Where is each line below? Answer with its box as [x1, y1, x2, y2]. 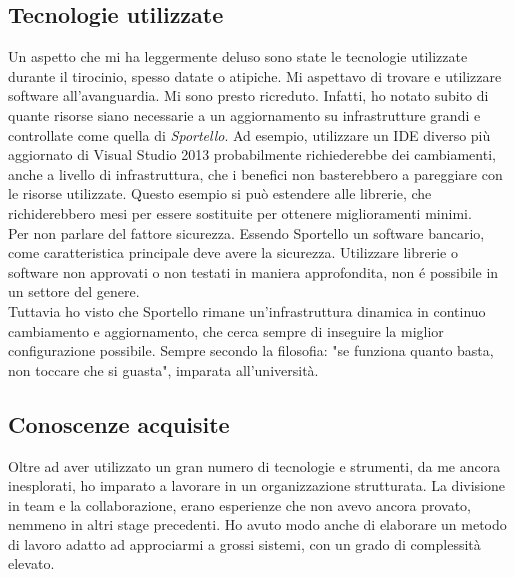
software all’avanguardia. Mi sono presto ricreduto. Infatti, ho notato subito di [8, 85, 489, 106]
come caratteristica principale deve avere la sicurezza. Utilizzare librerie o [8, 242, 458, 263]
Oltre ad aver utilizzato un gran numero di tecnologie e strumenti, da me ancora [8, 455, 501, 476]
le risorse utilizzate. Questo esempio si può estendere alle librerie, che [8, 183, 432, 204]
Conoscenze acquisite [8, 408, 230, 439]
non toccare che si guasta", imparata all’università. [8, 359, 319, 380]
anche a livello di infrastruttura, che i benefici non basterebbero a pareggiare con [8, 163, 503, 184]
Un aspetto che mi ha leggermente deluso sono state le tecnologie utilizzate [8, 46, 468, 67]
